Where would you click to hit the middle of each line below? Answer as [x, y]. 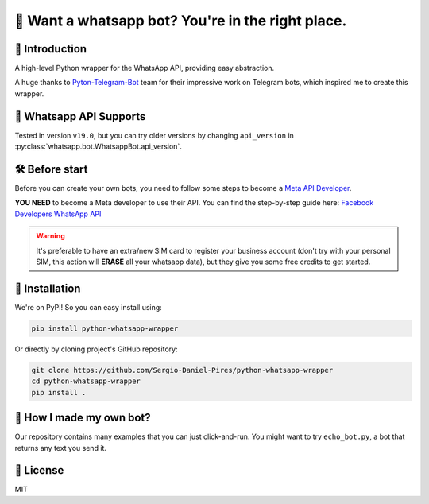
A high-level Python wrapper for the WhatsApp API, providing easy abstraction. [144, 68]
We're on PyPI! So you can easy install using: [88, 307]
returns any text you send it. [61, 448]
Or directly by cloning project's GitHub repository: [96, 349]
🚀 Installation [48, 288]
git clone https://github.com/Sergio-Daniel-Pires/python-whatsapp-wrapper [182, 370]
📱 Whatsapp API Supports [80, 116]
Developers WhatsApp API [58, 214]
